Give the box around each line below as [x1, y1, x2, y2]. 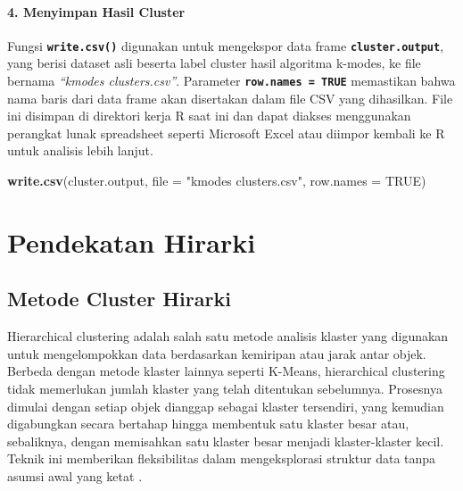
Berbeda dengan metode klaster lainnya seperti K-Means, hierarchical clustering [7, 362, 445, 380]
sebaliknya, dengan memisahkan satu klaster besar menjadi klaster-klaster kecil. [7, 431, 444, 450]
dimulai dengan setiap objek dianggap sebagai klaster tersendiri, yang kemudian [7, 396, 444, 415]
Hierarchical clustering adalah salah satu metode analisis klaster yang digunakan [7, 327, 449, 345]
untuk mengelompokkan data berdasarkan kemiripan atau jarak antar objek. [7, 344, 426, 362]
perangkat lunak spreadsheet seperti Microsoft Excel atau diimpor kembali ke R [7, 123, 445, 142]
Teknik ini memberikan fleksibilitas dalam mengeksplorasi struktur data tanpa [7, 449, 436, 468]
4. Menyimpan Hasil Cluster [7, 2, 186, 21]
